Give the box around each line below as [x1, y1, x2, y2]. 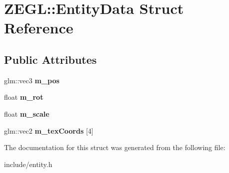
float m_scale [4, 108, 49, 119]
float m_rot [4, 92, 43, 102]
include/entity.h [4, 159, 52, 169]
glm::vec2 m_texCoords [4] [4, 125, 93, 136]
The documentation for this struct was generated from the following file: [4, 142, 225, 153]
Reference [4, 17, 73, 38]
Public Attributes [4, 51, 97, 67]
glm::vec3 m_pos [4, 75, 59, 85]
